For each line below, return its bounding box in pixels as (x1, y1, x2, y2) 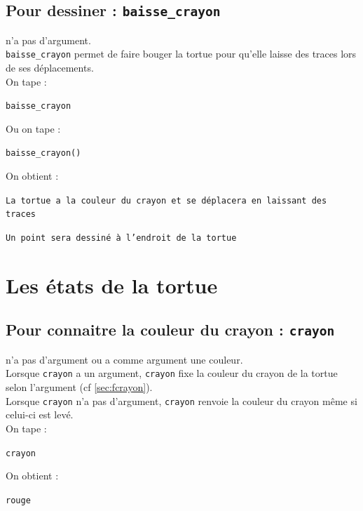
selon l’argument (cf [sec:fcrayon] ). (6, 380, 153, 394)
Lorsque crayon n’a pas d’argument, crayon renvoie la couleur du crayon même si (6, 393, 357, 408)
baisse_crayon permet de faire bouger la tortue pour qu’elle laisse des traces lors (6, 46, 357, 61)
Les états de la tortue (6, 270, 218, 299)
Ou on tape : (6, 121, 61, 135)
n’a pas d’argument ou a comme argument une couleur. (6, 352, 243, 366)
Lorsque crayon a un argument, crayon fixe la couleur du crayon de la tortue (6, 366, 338, 380)
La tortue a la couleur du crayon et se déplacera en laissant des (6, 195, 327, 206)
